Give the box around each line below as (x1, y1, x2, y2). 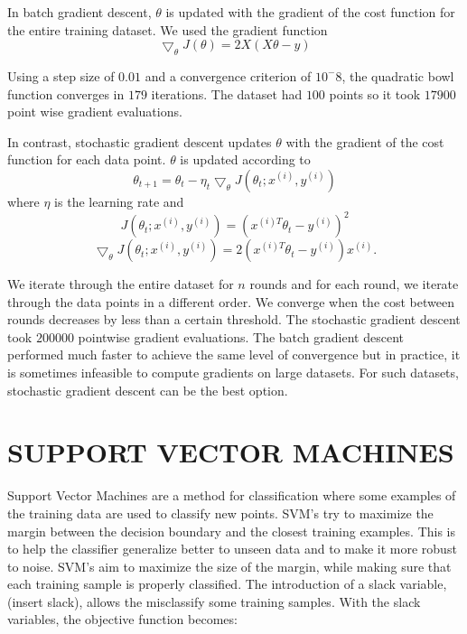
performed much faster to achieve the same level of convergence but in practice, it (7, 345, 461, 364)
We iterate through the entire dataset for (7, 275, 234, 294)
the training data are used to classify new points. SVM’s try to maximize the (7, 503, 434, 522)
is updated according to (180, 150, 311, 169)
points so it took (329, 84, 421, 103)
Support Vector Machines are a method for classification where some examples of (7, 486, 456, 505)
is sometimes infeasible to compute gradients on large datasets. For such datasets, (7, 363, 459, 382)
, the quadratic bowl (341, 66, 454, 85)
